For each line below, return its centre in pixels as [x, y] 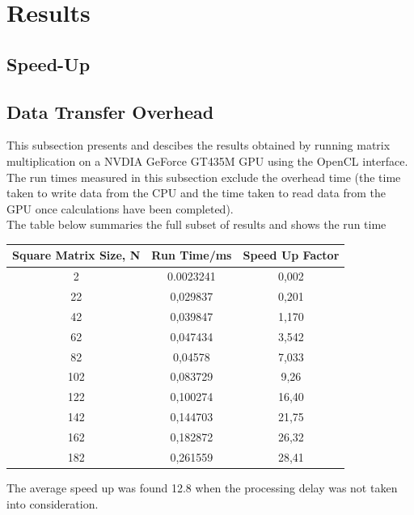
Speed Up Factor [291, 255]
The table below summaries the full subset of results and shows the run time [196, 224]
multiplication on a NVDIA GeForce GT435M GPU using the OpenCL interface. [207, 160]
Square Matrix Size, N [76, 255]
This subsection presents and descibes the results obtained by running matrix [199, 145]
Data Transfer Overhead [110, 111]
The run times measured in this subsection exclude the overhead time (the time [204, 177]
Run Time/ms [192, 255]
